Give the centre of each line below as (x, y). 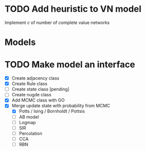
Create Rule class (29, 84)
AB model (29, 117)
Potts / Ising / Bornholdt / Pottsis (52, 111)
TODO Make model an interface (70, 65)
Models (20, 42)
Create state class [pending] (41, 89)
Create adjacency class (35, 78)
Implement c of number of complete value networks (57, 22)
